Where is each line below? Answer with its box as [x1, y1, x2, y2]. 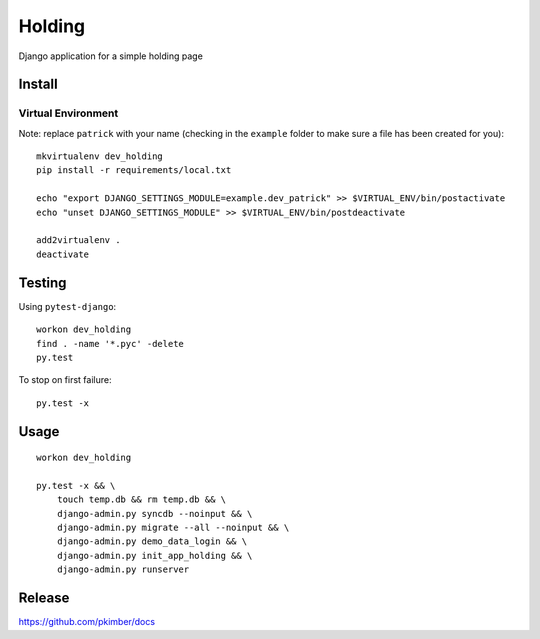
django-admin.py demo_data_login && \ [56, 536, 248, 547]
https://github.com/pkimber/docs [18, 616, 155, 628]
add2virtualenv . [36, 235, 121, 246]
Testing [18, 274, 67, 291]
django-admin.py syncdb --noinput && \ [56, 508, 253, 519]
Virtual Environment [18, 106, 119, 120]
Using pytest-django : [18, 300, 117, 312]
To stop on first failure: [18, 374, 112, 386]
